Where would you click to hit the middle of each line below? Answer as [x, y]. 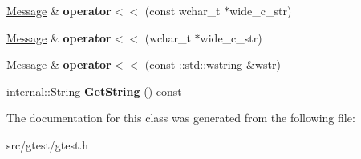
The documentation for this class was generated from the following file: [181, 118]
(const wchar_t [183, 10]
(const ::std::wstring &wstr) [213, 64]
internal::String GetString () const [94, 91]
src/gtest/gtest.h [48, 144]
